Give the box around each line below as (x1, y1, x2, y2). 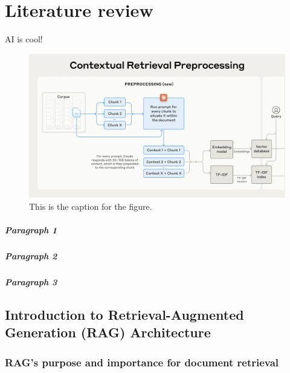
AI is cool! (5, 33, 43, 45)
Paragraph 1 (5, 224, 57, 236)
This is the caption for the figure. (29, 199, 152, 212)
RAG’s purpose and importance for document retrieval (5, 354, 279, 369)
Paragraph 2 (5, 249, 57, 262)
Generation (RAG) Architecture (5, 323, 211, 342)
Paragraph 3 (5, 275, 57, 288)
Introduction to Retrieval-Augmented (5, 305, 244, 323)
